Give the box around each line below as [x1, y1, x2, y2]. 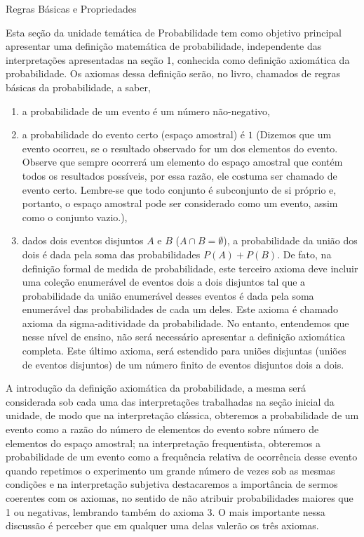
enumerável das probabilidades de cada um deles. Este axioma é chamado [22, 302, 338, 317]
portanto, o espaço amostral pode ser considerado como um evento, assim [22, 196, 338, 211]
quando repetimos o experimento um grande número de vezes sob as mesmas [6, 463, 335, 477]
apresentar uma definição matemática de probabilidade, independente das [6, 39, 322, 53]
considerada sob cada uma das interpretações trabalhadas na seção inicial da [6, 394, 335, 409]
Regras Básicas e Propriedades [6, 1, 137, 15]
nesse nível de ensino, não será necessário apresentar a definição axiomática [22, 329, 346, 344]
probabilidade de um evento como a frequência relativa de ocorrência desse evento [6, 449, 358, 464]
